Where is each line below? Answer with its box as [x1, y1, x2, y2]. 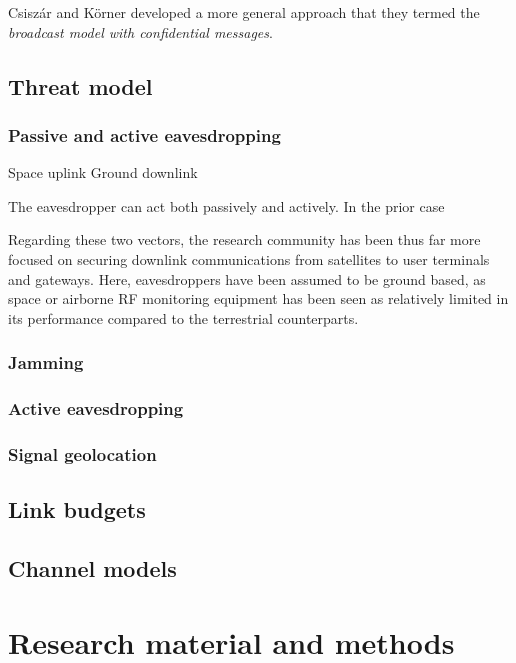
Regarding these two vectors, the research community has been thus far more [8, 229, 481, 250]
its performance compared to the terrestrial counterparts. [8, 307, 359, 328]
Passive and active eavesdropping [8, 122, 281, 147]
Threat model [8, 70, 153, 101]
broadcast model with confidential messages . [8, 21, 273, 42]
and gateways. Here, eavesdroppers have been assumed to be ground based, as [8, 268, 486, 289]
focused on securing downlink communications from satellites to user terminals [8, 248, 490, 269]
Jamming [8, 350, 84, 375]
